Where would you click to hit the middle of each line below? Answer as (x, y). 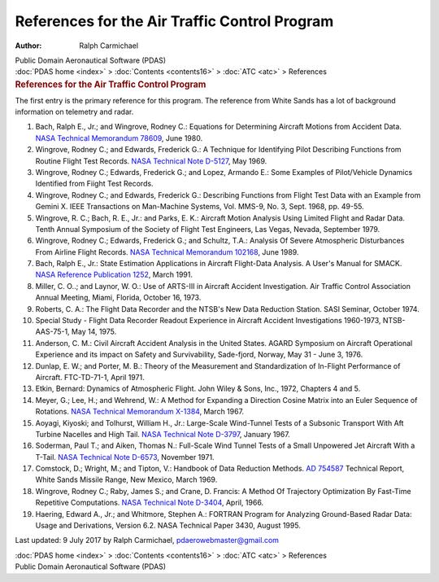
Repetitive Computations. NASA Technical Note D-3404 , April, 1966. (150, 503)
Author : (28, 46)
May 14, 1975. (94, 332)
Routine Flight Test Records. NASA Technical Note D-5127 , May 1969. (151, 161)
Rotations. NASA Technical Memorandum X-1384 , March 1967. (139, 412)
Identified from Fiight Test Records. (94, 184)
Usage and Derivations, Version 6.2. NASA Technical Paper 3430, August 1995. (168, 526)
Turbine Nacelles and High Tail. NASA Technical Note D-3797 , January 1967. (163, 434)
